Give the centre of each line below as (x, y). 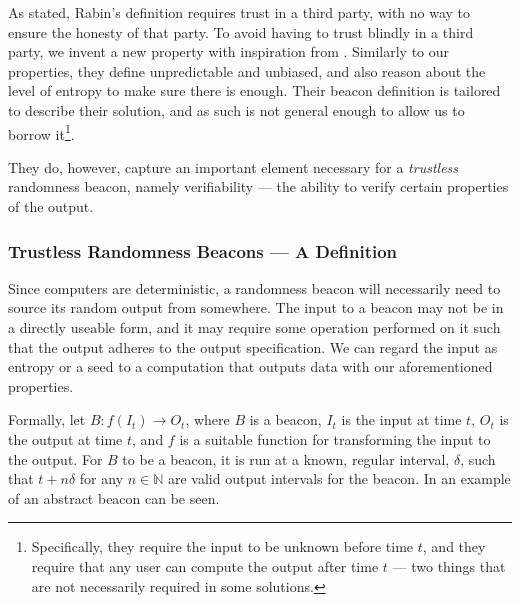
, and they (454, 546)
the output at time (65, 438)
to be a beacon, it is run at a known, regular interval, (286, 458)
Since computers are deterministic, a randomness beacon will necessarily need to (254, 287)
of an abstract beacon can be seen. (114, 497)
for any (101, 478)
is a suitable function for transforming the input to (335, 438)
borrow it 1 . (41, 132)
